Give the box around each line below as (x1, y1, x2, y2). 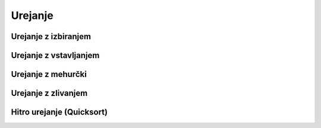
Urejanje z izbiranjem (11, 31, 92, 41)
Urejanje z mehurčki (11, 69, 87, 79)
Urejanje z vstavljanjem (11, 50, 100, 60)
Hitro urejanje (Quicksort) (11, 107, 108, 117)
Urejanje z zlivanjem (11, 88, 88, 98)
